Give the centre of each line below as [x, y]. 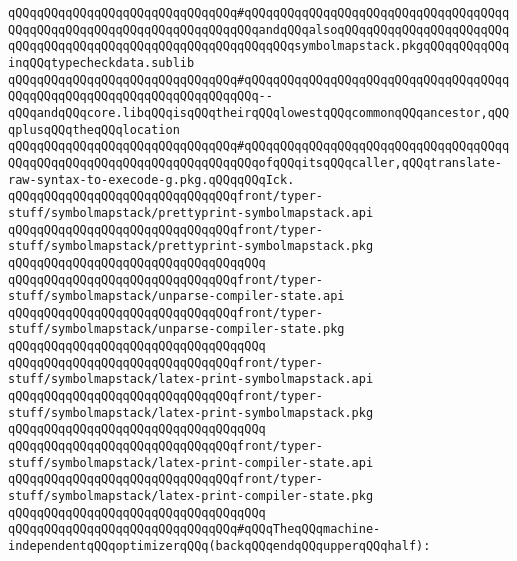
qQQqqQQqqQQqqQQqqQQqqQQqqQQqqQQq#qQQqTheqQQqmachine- [194, 529]
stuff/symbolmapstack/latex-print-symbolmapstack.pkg [191, 412]
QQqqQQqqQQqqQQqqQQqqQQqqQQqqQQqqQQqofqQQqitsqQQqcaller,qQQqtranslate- [255, 162]
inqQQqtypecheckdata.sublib [101, 62]
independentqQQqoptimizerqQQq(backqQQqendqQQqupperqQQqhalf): [219, 546]
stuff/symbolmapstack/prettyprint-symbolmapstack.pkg [191, 246]
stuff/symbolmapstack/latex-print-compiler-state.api [191, 462]
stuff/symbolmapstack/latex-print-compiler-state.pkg [191, 496]
